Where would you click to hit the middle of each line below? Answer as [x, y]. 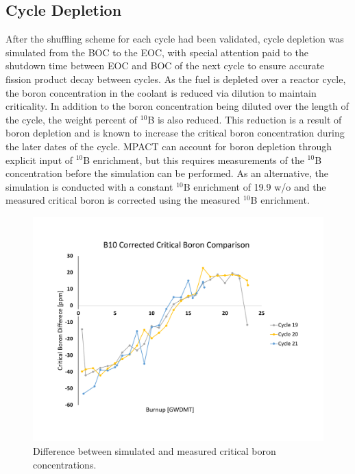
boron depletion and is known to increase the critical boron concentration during [175, 133]
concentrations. [65, 464]
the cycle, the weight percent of [72, 119]
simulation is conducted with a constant [89, 186]
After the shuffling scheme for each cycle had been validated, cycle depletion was [175, 39]
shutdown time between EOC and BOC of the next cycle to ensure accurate [165, 66]
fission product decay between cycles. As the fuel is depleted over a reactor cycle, [176, 79]
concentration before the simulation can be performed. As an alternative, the [167, 173]
